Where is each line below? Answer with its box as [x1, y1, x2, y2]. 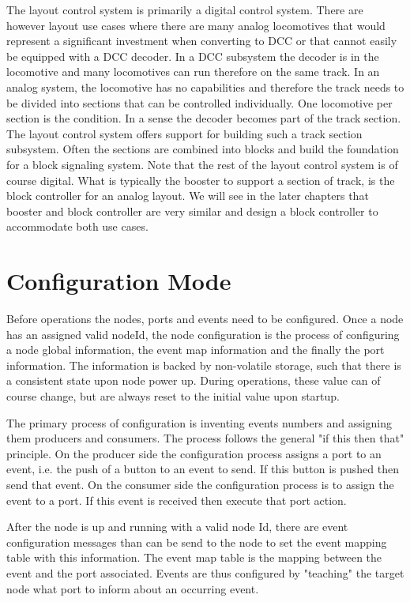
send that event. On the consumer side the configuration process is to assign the [6, 476, 394, 492]
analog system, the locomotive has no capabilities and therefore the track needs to [6, 78, 404, 95]
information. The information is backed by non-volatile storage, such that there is [6, 356, 401, 373]
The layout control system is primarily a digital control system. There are [6, 2, 363, 17]
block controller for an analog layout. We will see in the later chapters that [6, 187, 369, 204]
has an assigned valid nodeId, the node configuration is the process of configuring [6, 325, 400, 342]
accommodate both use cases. [6, 218, 149, 235]
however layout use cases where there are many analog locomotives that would [6, 17, 386, 33]
